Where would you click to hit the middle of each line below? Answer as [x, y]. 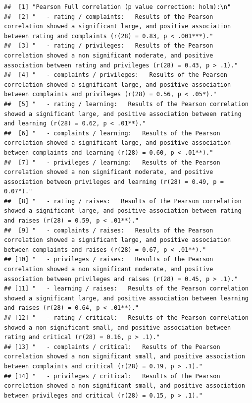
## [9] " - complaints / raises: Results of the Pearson [109, 230]
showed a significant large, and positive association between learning [126, 298]
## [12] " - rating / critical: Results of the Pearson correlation [126, 318]
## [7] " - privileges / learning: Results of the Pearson [112, 162]
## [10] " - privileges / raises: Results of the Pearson [109, 259]
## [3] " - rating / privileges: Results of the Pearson [109, 46]
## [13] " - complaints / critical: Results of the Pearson [112, 347]
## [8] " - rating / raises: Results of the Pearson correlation [123, 201]
